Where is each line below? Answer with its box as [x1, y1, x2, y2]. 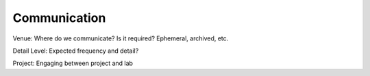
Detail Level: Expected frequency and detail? [12, 47, 139, 55]
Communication [12, 10, 106, 25]
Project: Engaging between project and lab [12, 59, 134, 68]
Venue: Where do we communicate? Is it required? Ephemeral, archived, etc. [12, 34, 229, 42]
